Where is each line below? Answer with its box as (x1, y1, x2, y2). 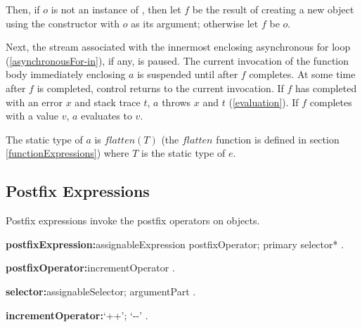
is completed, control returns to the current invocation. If (37, 80, 284, 95)
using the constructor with (6, 15, 120, 30)
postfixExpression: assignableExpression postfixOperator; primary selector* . (6, 236, 344, 251)
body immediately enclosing (6, 67, 126, 82)
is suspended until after (137, 67, 238, 82)
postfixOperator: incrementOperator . (6, 260, 175, 275)
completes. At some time (249, 67, 356, 82)
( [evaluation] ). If (228, 94, 299, 109)
